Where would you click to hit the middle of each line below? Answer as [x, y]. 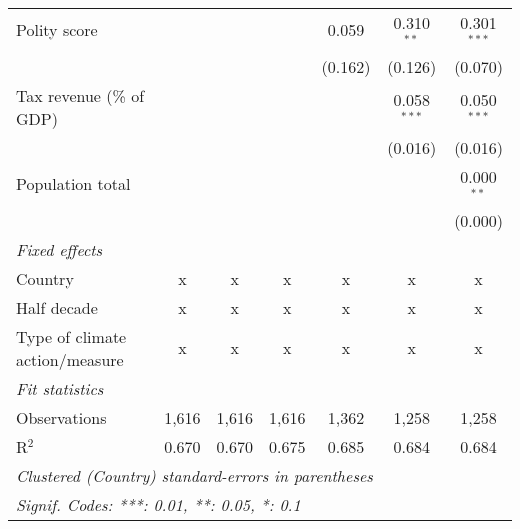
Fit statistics [60, 388]
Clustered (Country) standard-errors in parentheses [194, 475]
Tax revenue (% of [80, 95]
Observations [61, 417]
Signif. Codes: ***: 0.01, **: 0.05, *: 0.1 [158, 504]
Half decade [57, 307]
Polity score [57, 30]
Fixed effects [59, 249]
